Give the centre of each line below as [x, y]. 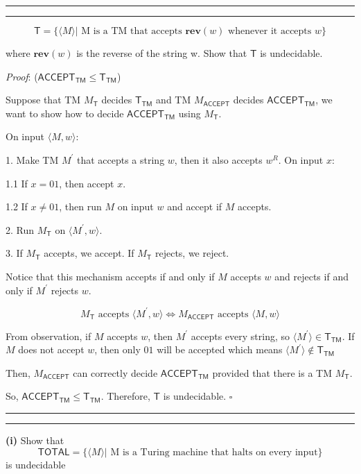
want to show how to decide [65, 113]
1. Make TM [32, 159]
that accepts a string [121, 159]
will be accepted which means [220, 349]
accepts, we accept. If [89, 253]
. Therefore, [125, 396]
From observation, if [49, 336]
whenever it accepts [270, 31]
